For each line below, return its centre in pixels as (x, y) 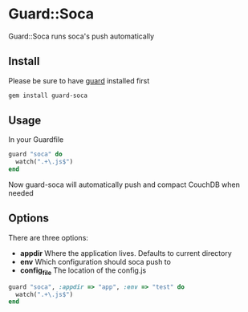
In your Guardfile (36, 140)
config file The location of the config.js (83, 271)
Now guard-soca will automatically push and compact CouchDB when (124, 184)
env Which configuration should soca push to (95, 261)
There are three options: (48, 237)
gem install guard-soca (48, 95)
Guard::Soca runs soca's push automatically (81, 36)
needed (21, 193)
